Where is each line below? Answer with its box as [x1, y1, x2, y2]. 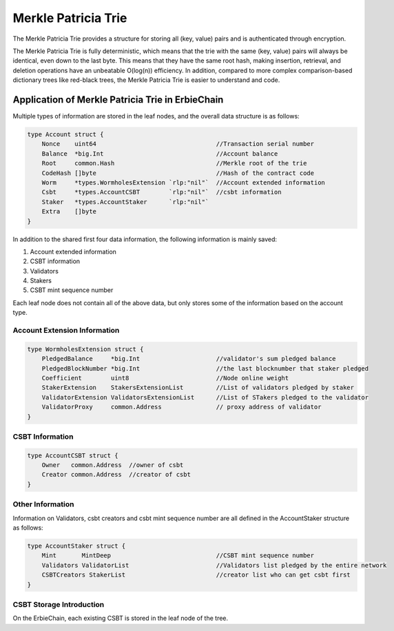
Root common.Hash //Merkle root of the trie [41, 159, 307, 167]
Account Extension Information [12, 326, 120, 335]
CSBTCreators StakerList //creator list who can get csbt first [41, 571, 351, 579]
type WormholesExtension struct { [27, 345, 144, 353]
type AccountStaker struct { [27, 541, 126, 550]
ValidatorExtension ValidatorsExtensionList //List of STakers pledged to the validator [41, 393, 369, 401]
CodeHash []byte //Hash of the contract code [41, 169, 315, 177]
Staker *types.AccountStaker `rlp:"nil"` [41, 198, 209, 206]
